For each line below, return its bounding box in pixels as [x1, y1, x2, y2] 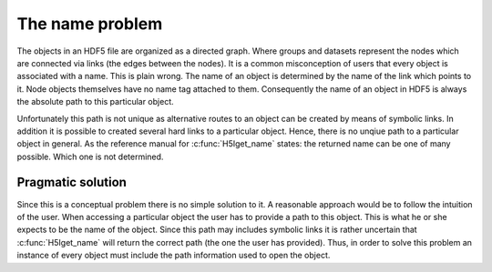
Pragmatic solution [16, 175, 128, 190]
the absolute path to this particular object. [16, 96, 175, 107]
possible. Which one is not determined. [16, 151, 164, 162]
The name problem [16, 14, 163, 34]
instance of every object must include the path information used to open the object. [16, 250, 331, 261]
